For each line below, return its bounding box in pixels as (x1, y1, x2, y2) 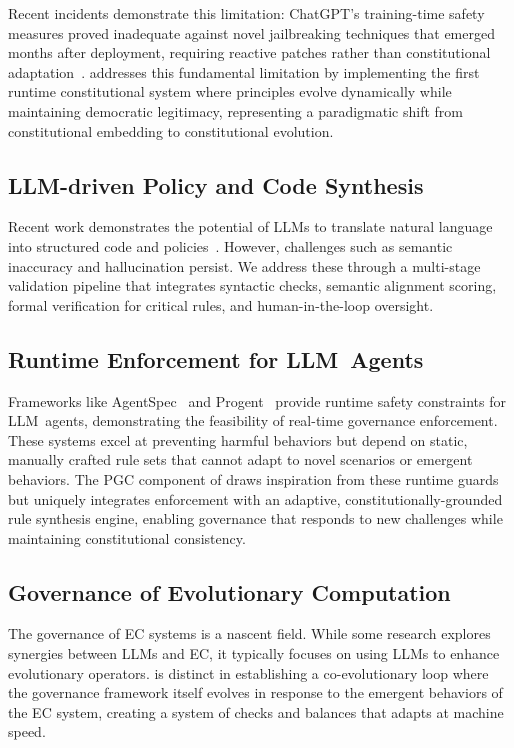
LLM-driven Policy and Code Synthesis (8, 169, 424, 200)
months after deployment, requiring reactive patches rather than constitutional (8, 42, 491, 63)
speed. (8, 721, 46, 742)
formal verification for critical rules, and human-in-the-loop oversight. (8, 294, 434, 315)
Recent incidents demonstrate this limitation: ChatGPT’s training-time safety (8, 3, 485, 23)
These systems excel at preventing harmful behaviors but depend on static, (8, 429, 468, 450)
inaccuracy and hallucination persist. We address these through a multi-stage (8, 255, 481, 276)
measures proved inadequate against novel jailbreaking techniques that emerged (8, 22, 495, 43)
